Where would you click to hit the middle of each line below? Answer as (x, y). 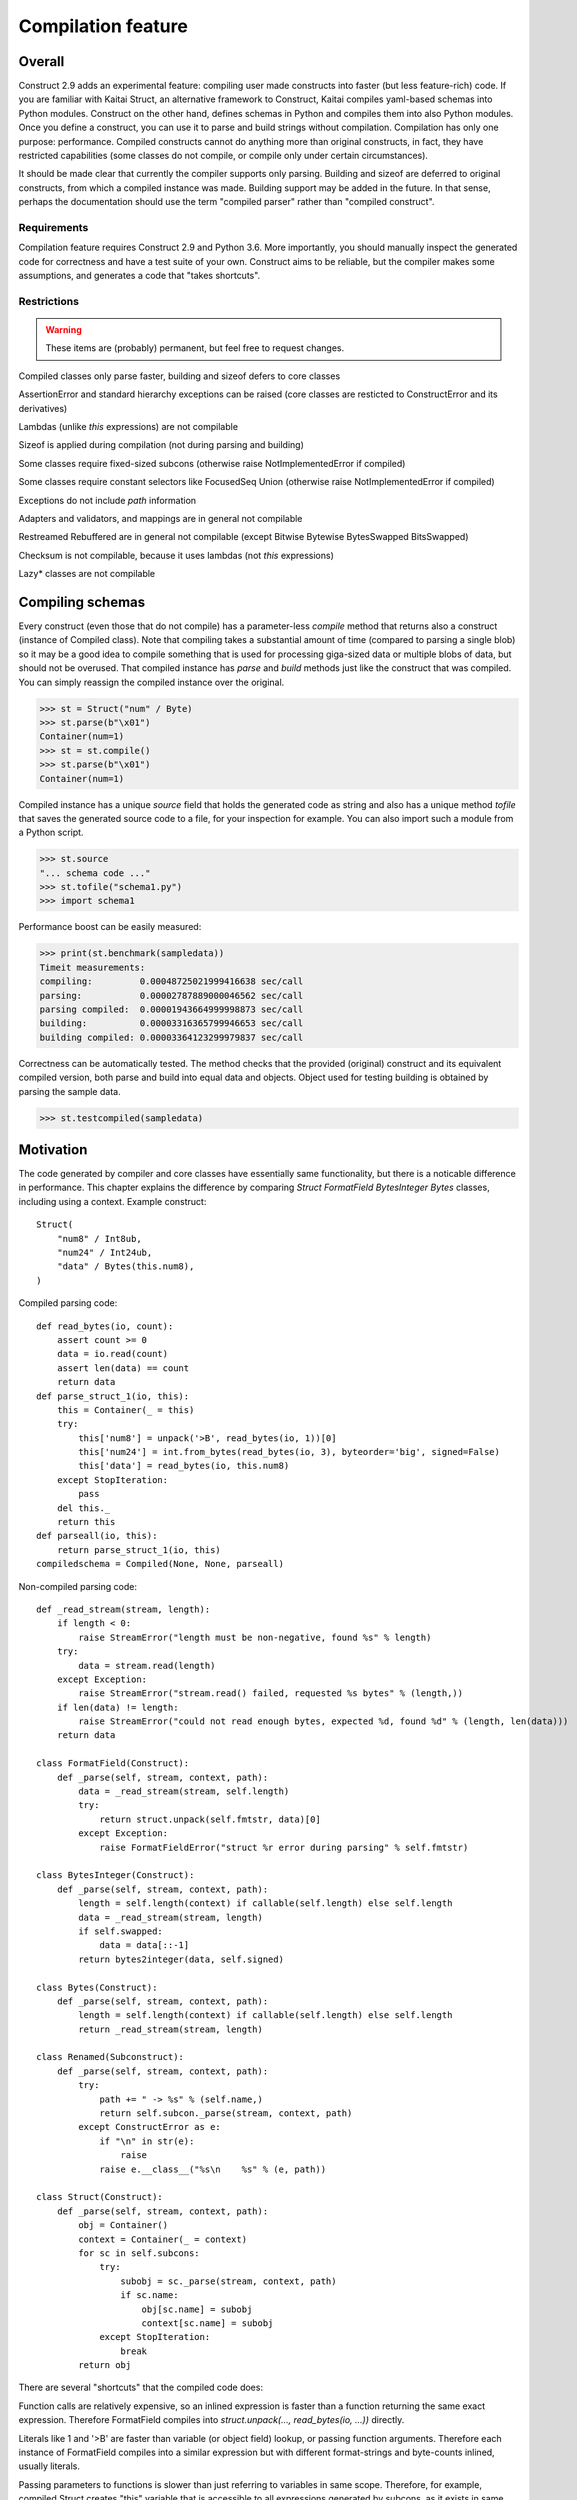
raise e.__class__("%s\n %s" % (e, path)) (213, 2169)
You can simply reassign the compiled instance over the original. (151, 682)
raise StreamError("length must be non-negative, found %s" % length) (255, 1637)
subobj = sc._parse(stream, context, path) (228, 2281)
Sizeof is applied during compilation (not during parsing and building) (161, 445)
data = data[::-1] (144, 1945)
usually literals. (49, 2466)
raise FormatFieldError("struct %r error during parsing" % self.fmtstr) (284, 1847)
